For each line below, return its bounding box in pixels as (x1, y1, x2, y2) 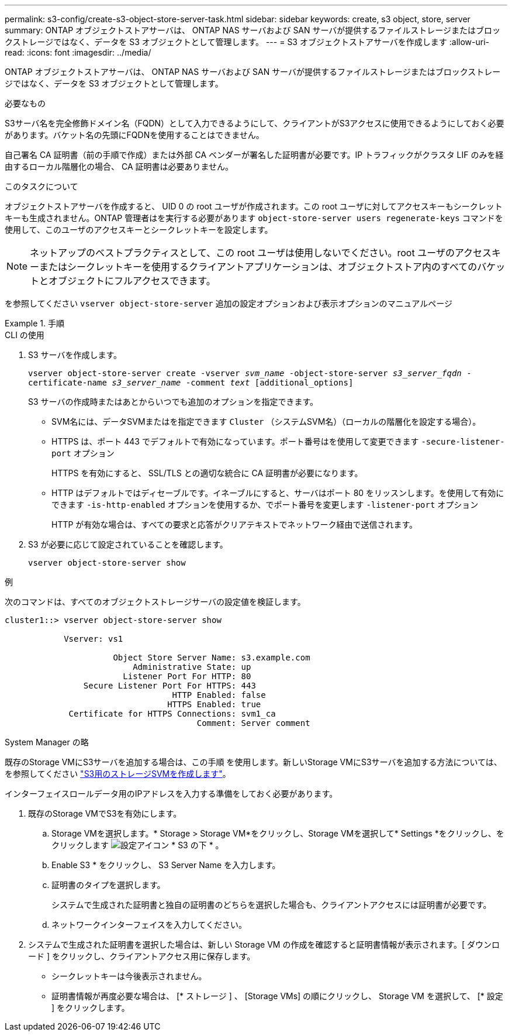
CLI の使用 (5, 330, 44, 340)
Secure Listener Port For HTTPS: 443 (83, 681, 256, 690)
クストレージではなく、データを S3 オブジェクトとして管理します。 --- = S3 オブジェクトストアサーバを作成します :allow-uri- (5, 37, 489, 47)
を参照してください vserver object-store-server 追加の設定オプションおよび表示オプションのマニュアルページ (5, 298, 452, 308)
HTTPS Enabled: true (167, 700, 261, 709)
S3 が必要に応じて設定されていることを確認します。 (28, 539, 228, 549)
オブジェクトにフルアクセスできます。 (49, 275, 216, 287)
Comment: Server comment (196, 718, 310, 728)
